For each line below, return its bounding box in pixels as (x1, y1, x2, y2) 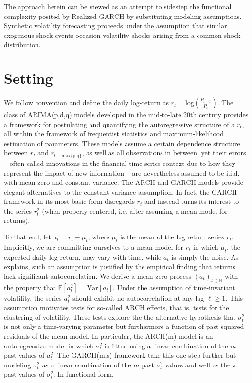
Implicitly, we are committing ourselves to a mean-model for (4, 241, 183, 252)
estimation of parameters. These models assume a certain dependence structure (4, 138, 240, 148)
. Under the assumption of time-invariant (113, 282, 235, 292)
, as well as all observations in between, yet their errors (82, 147, 246, 158)
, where (88, 232, 109, 242)
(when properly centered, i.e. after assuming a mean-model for (42, 205, 228, 216)
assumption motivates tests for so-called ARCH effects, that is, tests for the (4, 302, 229, 312)
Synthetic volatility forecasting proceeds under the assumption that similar (4, 20, 227, 31)
